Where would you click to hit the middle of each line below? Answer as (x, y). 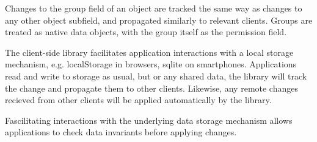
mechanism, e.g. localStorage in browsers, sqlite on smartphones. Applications (151, 64)
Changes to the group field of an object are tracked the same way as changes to (154, 8)
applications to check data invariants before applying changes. (121, 132)
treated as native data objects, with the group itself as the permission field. (146, 32)
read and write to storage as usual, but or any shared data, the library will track (156, 76)
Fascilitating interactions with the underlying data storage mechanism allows (149, 120)
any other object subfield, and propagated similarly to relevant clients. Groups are (159, 20)
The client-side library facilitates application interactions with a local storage (149, 52)
